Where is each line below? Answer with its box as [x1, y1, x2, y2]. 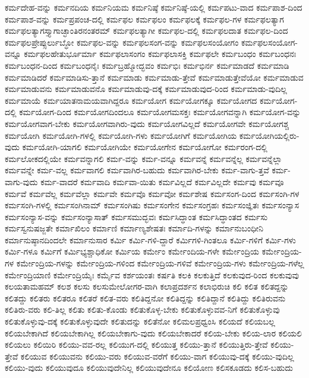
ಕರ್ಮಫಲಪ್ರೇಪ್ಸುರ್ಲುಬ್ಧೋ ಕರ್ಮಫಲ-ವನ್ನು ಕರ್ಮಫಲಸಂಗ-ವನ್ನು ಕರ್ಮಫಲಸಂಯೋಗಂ [5, 36, 239, 48]
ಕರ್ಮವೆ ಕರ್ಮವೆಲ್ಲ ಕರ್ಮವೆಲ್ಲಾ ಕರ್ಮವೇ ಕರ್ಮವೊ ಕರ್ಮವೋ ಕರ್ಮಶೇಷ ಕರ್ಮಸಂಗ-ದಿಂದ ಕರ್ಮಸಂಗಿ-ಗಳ [5, 187, 299, 199]
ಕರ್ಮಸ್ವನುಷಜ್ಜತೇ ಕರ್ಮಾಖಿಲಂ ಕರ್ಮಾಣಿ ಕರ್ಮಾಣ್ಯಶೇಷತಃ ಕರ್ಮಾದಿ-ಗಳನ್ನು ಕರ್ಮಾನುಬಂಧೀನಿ [5, 222, 264, 234]
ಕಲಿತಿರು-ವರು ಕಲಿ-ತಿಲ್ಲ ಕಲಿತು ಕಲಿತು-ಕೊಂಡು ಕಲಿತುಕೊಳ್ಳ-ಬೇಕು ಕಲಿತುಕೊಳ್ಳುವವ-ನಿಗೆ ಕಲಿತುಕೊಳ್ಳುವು [5, 303, 280, 316]
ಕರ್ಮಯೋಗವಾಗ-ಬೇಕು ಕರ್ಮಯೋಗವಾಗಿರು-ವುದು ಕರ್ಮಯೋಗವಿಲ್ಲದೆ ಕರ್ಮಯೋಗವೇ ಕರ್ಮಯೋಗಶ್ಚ [5, 117, 289, 129]
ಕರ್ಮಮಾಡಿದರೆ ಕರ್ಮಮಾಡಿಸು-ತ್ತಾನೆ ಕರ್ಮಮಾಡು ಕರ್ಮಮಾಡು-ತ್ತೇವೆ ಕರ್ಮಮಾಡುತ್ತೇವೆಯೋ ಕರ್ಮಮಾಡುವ [5, 71, 304, 83]
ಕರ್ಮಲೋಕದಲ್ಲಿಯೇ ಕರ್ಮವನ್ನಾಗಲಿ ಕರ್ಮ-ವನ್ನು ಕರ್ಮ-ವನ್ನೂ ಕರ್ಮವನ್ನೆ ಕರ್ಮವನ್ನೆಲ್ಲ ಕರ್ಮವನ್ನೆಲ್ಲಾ [5, 152, 282, 164]
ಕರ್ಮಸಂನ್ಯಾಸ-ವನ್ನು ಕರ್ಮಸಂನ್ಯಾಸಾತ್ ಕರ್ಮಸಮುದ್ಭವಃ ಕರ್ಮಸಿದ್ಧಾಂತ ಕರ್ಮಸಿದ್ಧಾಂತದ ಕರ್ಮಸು [5, 210, 268, 223]
